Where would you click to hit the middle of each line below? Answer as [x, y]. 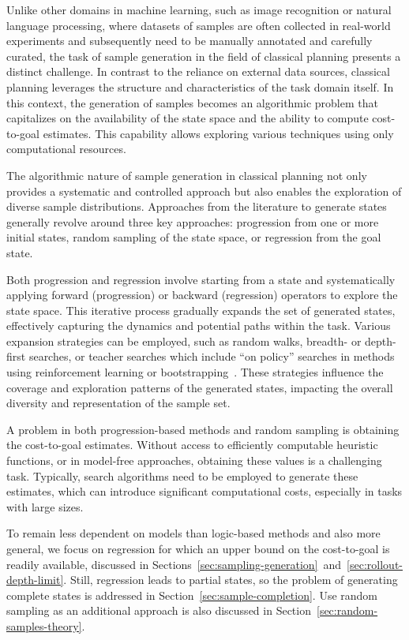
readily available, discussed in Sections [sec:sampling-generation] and [174, 564]
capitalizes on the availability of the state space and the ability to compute [188, 118]
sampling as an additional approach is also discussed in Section [159, 610]
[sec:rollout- [375, 564]
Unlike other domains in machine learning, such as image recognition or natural [199, 9]
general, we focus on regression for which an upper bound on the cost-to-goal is [198, 548]
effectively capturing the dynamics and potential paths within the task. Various [199, 326]
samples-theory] [44, 625]
